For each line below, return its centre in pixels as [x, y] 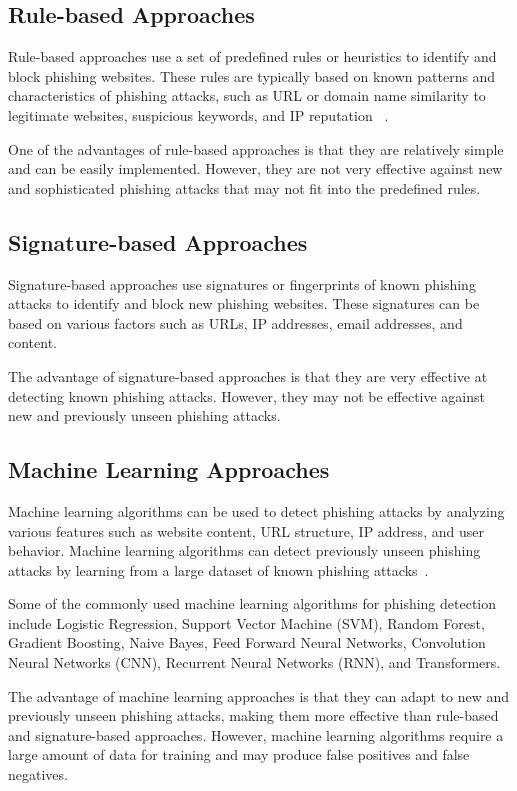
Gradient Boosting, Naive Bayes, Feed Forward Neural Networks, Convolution [247, 642]
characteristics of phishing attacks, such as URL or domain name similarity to [247, 95]
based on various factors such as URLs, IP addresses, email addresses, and [235, 322]
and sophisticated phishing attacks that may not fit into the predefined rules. [244, 187]
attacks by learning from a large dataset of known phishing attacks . [218, 569]
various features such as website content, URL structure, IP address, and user [246, 530]
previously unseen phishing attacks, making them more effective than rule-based [253, 715]
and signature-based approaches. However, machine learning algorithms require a [256, 734]
